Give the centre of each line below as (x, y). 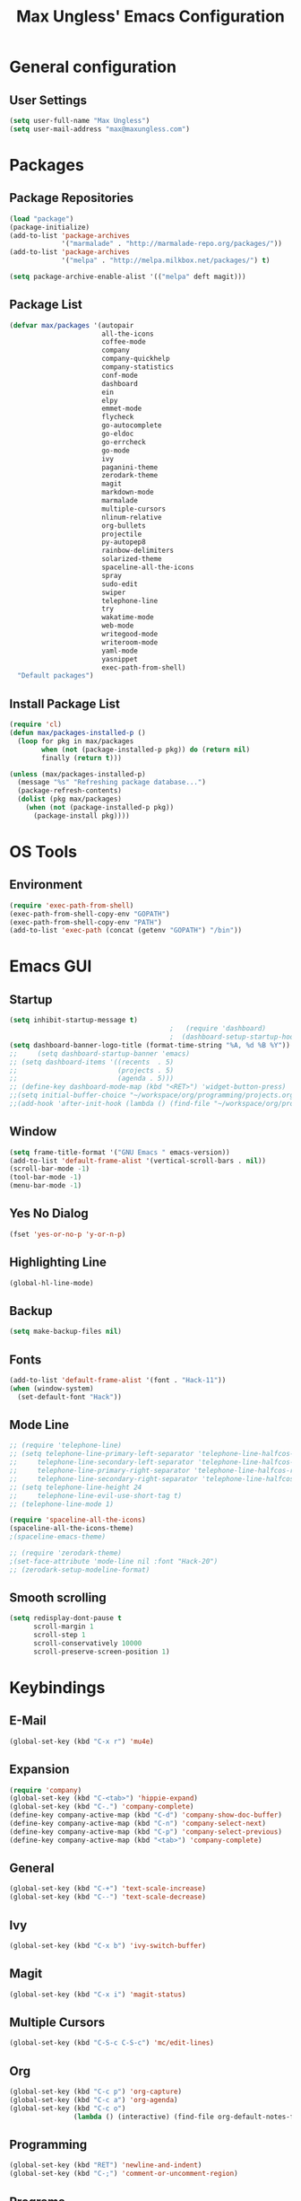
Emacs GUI (51, 966)
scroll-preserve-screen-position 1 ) (101, 1652)
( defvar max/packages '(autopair (72, 325)
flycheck (118, 417)
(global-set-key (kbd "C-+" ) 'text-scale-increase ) (107, 1889)
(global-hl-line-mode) (52, 1283)
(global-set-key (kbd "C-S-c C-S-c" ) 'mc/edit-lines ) (112, 2043)
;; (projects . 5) (92, 1070)
